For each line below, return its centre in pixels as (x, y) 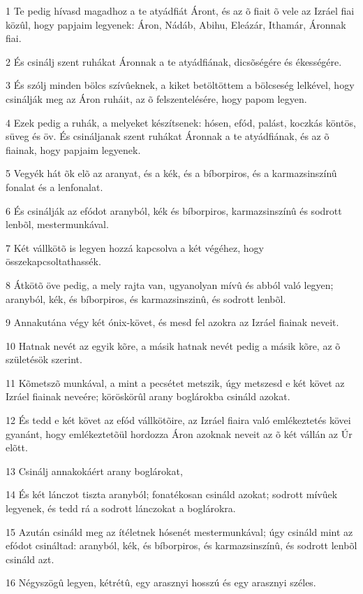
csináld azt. (30, 559)
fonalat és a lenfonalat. (54, 186)
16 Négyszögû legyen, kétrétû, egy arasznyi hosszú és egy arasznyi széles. (161, 582)
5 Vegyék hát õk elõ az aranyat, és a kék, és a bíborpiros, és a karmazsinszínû (171, 173)
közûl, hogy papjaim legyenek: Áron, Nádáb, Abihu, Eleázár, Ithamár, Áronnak (176, 24)
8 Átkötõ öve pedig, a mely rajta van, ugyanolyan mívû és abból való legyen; (170, 284)
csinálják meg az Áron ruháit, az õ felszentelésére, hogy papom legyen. (156, 98)
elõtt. (17, 447)
